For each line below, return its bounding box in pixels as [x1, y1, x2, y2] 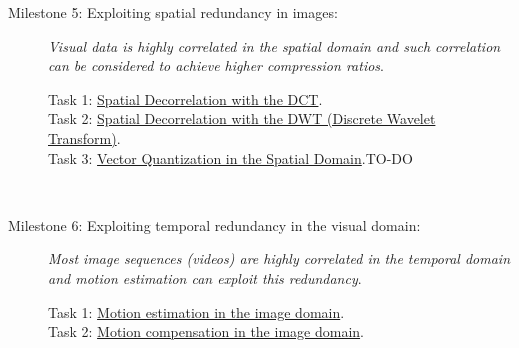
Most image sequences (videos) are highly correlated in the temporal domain [48, 248, 511, 269]
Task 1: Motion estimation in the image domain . [48, 301, 345, 322]
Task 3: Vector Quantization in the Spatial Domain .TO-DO [48, 147, 413, 168]
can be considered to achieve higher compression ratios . [48, 55, 384, 76]
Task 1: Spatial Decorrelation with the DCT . [48, 88, 323, 109]
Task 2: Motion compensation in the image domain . [48, 321, 364, 342]
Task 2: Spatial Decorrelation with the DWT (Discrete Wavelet [48, 108, 436, 129]
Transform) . [48, 127, 121, 148]
